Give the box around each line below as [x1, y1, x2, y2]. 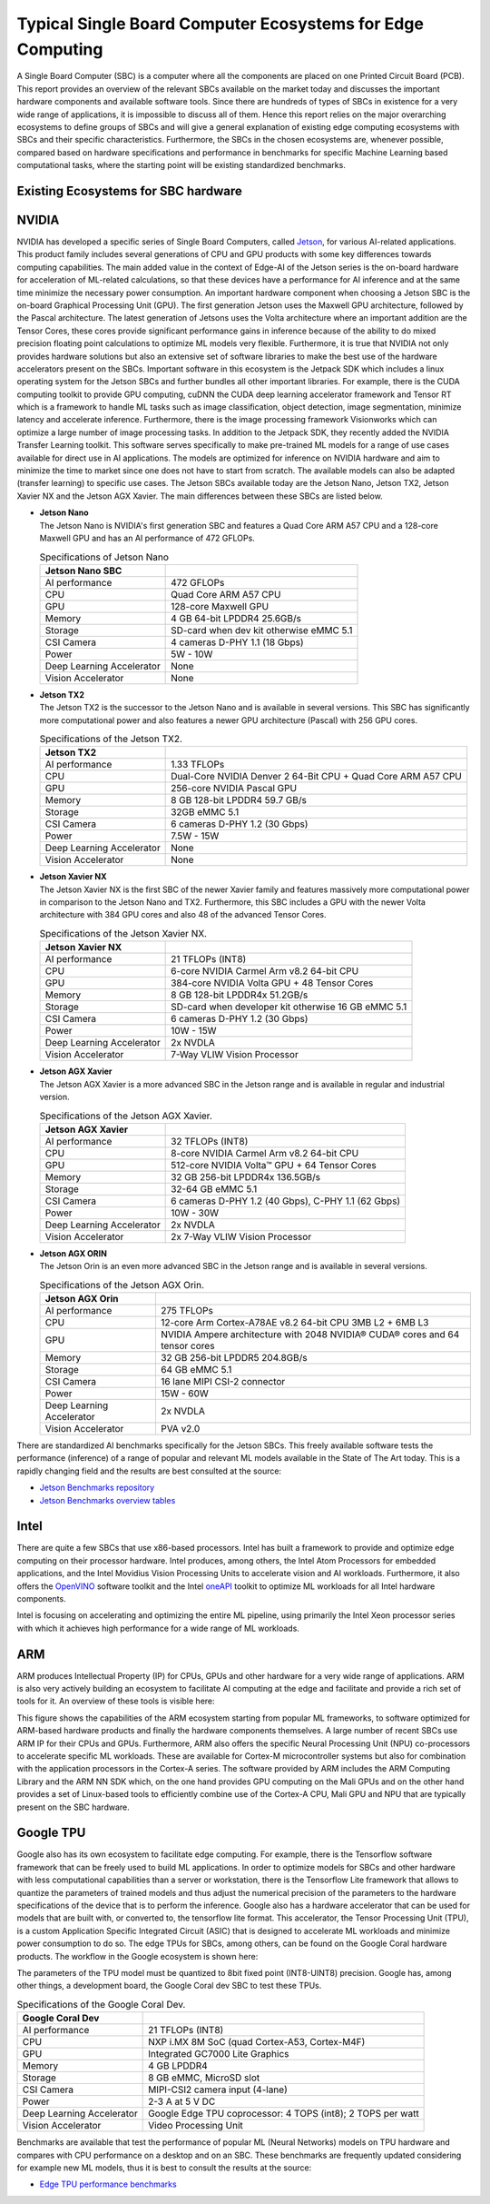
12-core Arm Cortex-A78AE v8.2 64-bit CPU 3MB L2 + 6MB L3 [160, 1315, 429, 1328]
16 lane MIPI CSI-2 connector [160, 1375, 286, 1387]
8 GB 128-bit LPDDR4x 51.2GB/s [171, 988, 309, 1001]
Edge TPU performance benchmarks [39, 2179, 177, 2189]
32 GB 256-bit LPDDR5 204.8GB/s [160, 1351, 308, 1364]
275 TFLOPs [160, 1304, 213, 1316]
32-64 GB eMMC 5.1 [171, 1182, 258, 1195]
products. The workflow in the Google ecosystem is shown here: [16, 1951, 259, 1961]
